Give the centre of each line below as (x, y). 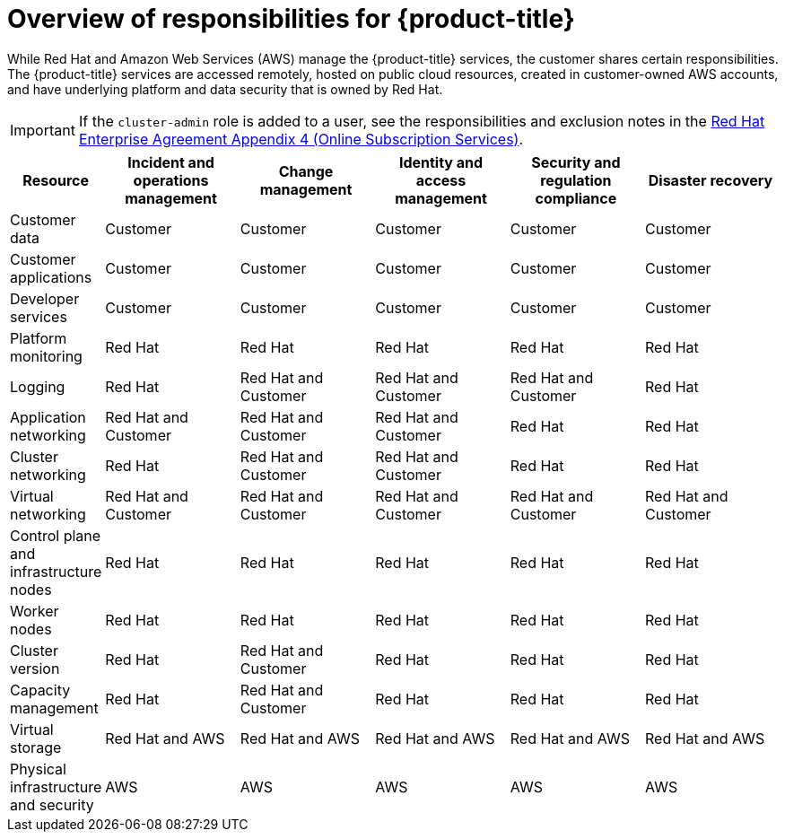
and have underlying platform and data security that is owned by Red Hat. (225, 89)
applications (51, 277)
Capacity (40, 690)
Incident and (171, 162)
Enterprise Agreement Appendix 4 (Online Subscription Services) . (301, 139)
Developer (45, 298)
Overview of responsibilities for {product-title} (291, 19)
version (35, 668)
